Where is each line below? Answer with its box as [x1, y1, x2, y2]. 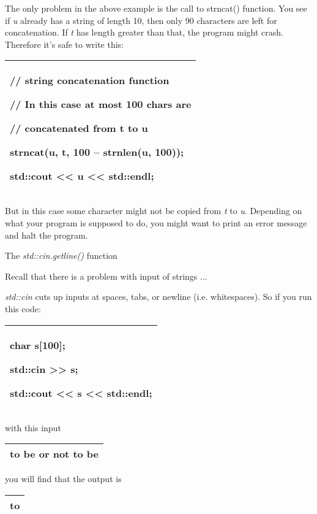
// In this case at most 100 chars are [10, 97, 192, 112]
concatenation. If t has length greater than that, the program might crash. [5, 26, 283, 39]
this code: [5, 302, 41, 315]
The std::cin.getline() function [5, 249, 117, 262]
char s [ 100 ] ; [10, 337, 65, 352]
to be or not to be [10, 447, 99, 461]
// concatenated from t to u [10, 121, 148, 136]
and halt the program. [5, 228, 88, 241]
